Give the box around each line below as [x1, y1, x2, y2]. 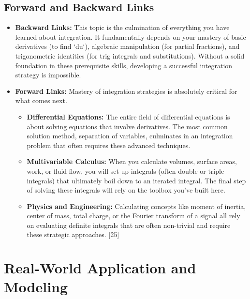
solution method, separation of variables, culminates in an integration [27, 131, 233, 141]
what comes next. [15, 95, 67, 105]
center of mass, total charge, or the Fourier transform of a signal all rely [27, 210, 240, 221]
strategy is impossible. [15, 70, 81, 80]
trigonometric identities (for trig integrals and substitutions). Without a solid [15, 50, 245, 60]
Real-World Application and [4, 258, 196, 278]
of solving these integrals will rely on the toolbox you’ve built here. [27, 185, 225, 195]
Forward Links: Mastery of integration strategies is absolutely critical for [15, 86, 237, 96]
